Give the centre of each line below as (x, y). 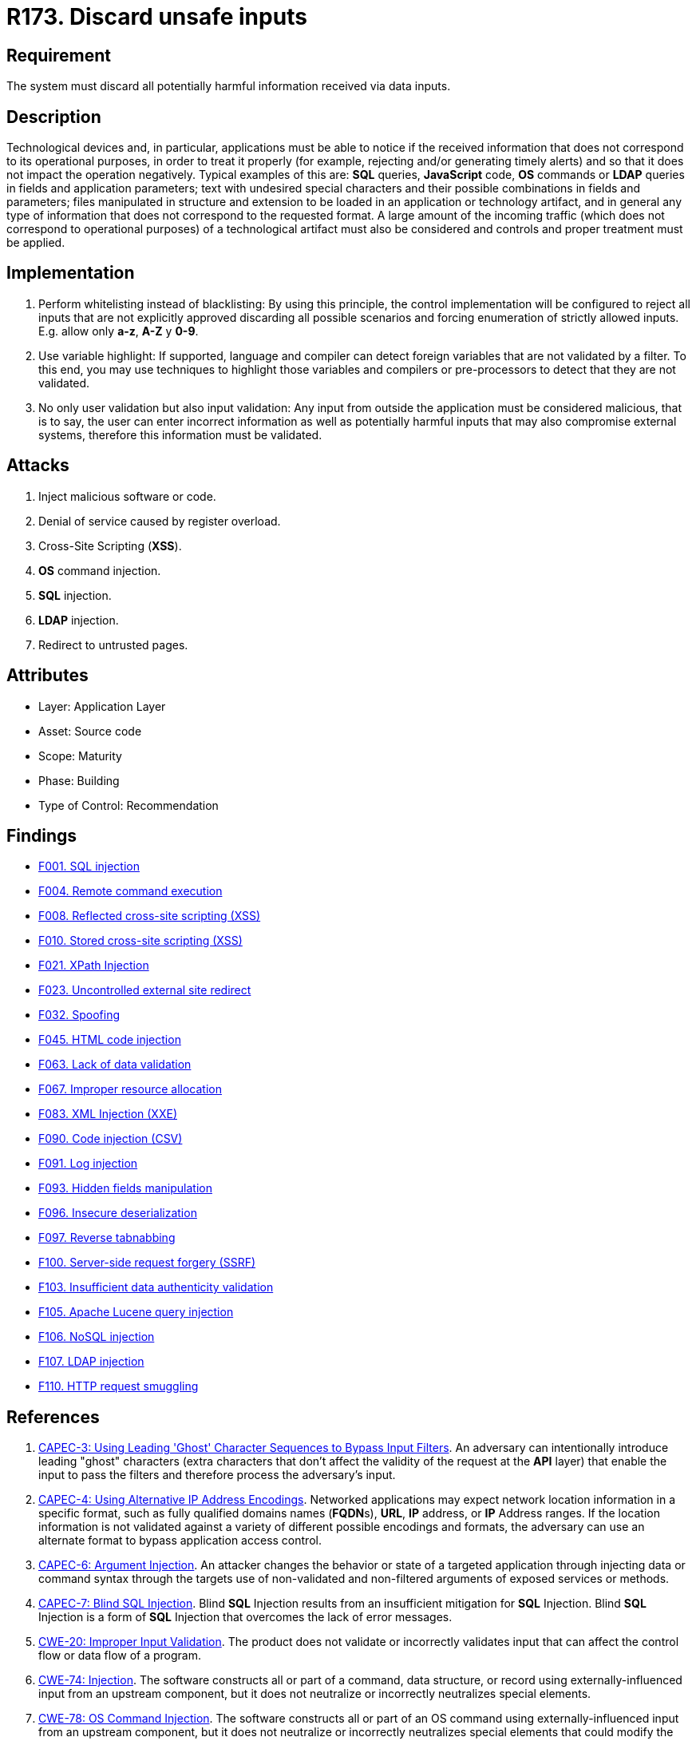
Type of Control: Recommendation (129, 805)
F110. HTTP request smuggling (119, 1386)
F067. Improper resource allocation (130, 1089)
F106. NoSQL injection (97, 1337)
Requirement (59, 55)
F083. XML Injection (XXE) (108, 1114)
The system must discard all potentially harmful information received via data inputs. (229, 86)
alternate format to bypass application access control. (180, 1541)
